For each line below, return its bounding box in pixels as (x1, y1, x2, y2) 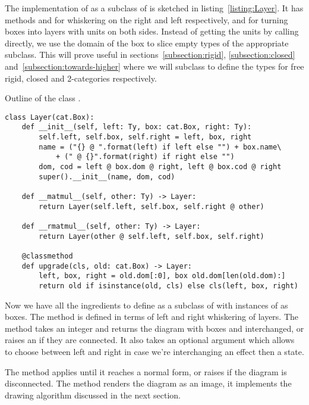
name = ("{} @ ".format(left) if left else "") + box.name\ (39, 142, 282, 151)
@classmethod (21, 251, 73, 260)
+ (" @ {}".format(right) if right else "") (55, 152, 235, 161)
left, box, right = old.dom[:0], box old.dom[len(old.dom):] (39, 272, 286, 281)
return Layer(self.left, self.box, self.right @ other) (39, 202, 264, 211)
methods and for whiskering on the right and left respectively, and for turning (5, 13, 288, 26)
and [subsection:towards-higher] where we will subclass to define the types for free (5, 60, 304, 72)
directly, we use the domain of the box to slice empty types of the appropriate (5, 36, 289, 49)
